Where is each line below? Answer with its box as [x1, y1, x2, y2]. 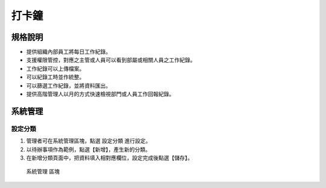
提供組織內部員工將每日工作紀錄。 [26, 48, 111, 56]
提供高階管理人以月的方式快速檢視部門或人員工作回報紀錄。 [26, 91, 174, 98]
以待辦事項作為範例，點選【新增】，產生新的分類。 [26, 146, 151, 153]
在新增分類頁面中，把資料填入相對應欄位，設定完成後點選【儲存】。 [26, 154, 193, 161]
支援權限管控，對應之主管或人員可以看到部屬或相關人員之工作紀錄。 [26, 56, 196, 63]
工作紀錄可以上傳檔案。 [26, 65, 85, 72]
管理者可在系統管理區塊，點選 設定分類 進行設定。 [26, 137, 151, 144]
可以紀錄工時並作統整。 [26, 73, 85, 81]
